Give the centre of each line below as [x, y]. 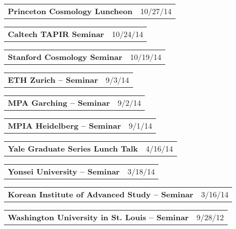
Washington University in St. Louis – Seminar [98, 217]
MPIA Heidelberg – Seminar [65, 125]
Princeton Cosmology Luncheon [70, 11]
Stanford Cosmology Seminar [65, 57]
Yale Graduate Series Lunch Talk [73, 148]
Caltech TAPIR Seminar [56, 34]
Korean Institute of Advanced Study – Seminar [101, 194]
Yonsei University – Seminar [64, 171]
